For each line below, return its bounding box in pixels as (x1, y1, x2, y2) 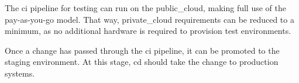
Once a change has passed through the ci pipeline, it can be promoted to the (5, 44, 280, 56)
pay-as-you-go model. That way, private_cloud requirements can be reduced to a (5, 13, 294, 25)
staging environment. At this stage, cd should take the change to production (5, 56, 279, 68)
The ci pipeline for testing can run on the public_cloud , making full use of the (5, 2, 286, 13)
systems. (5, 67, 35, 79)
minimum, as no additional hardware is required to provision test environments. (5, 25, 291, 37)
